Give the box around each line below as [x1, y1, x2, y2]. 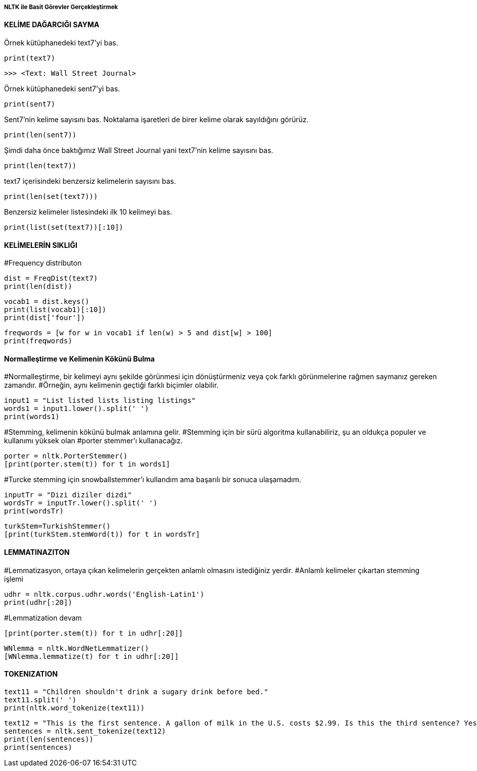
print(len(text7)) [4, 162, 77, 170]
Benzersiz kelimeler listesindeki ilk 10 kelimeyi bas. [4, 208, 172, 216]
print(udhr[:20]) [4, 598, 72, 606]
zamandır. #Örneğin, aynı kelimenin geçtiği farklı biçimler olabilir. [4, 381, 219, 390]
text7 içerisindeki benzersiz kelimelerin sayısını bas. [4, 177, 176, 185]
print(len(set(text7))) [4, 192, 98, 200]
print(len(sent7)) [4, 131, 77, 139]
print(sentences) [4, 743, 72, 751]
